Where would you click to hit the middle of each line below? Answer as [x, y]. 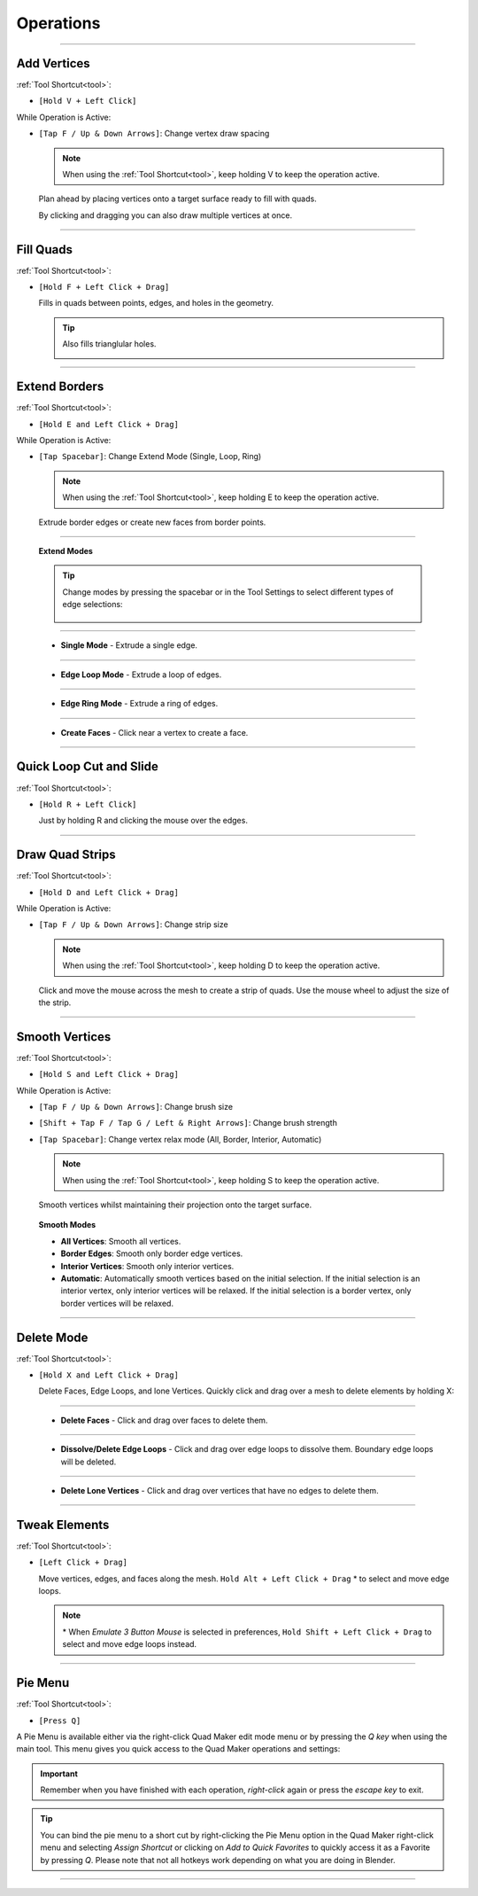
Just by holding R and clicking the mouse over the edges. [143, 821]
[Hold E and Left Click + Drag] [108, 424]
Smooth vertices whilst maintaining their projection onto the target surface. [175, 1205]
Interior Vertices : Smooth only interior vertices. [147, 1266]
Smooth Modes [67, 1225]
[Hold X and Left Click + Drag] [108, 1375]
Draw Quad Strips [66, 855]
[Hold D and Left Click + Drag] [108, 892]
